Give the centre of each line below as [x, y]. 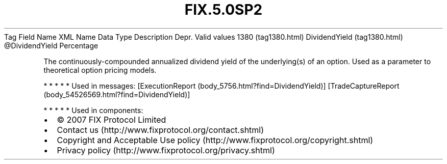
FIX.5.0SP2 [224, 10]
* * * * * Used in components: [93, 110]
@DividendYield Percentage [51, 45]
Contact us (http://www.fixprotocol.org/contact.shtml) [160, 130]
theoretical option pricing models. [100, 70]
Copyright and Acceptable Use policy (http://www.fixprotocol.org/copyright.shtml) [215, 140]
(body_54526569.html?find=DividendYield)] [117, 94]
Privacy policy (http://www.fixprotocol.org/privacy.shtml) [166, 150]
